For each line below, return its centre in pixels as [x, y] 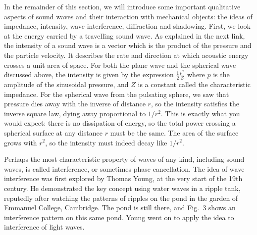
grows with [21, 142]
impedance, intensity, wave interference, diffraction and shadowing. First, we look [127, 26]
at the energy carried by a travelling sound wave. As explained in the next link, [125, 35]
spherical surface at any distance [53, 132]
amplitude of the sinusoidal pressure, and [66, 84]
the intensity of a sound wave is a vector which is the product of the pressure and [128, 45]
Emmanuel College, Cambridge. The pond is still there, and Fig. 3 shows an [120, 208]
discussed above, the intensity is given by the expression [89, 74]
